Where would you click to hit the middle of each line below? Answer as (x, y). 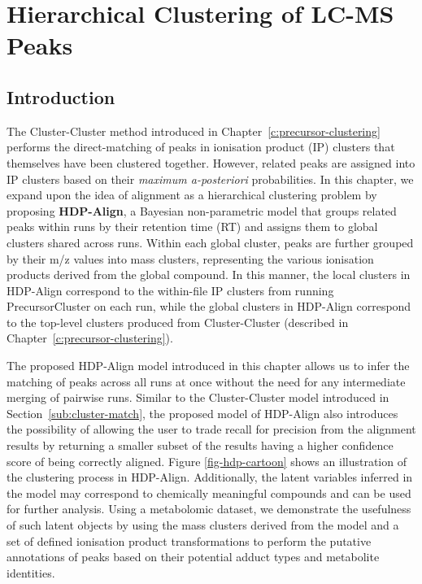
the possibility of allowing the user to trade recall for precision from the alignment (211, 429)
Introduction (61, 96)
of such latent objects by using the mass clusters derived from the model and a (203, 525)
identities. (31, 572)
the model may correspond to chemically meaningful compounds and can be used (209, 492)
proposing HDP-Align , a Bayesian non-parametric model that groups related (202, 210)
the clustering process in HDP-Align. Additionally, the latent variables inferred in (210, 477)
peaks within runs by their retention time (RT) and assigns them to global (192, 227)
